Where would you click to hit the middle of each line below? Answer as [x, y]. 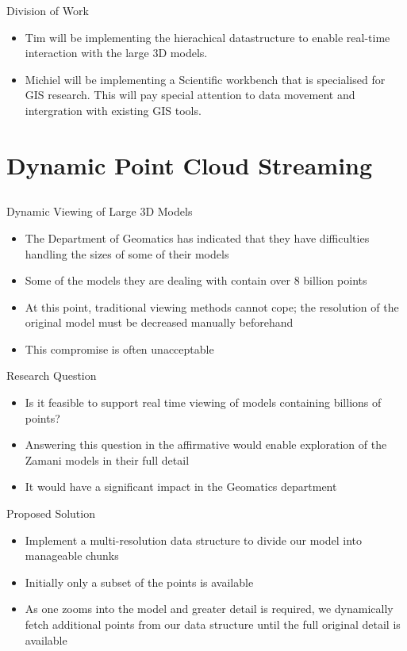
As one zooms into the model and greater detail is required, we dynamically [209, 609]
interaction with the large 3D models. [116, 53]
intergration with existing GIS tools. [113, 110]
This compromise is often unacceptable [119, 348]
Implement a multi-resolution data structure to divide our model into [194, 540]
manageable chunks [72, 555]
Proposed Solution [51, 513]
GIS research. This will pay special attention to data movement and [190, 95]
